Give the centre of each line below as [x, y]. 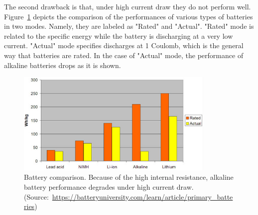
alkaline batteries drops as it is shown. [63, 65]
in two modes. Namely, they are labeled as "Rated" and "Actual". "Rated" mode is [129, 26]
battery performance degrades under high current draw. [109, 187]
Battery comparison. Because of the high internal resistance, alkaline [129, 177]
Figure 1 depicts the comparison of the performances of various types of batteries [129, 16]
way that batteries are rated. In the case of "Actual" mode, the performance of [124, 55]
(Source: [36, 196]
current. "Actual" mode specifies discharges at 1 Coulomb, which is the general [124, 45]
